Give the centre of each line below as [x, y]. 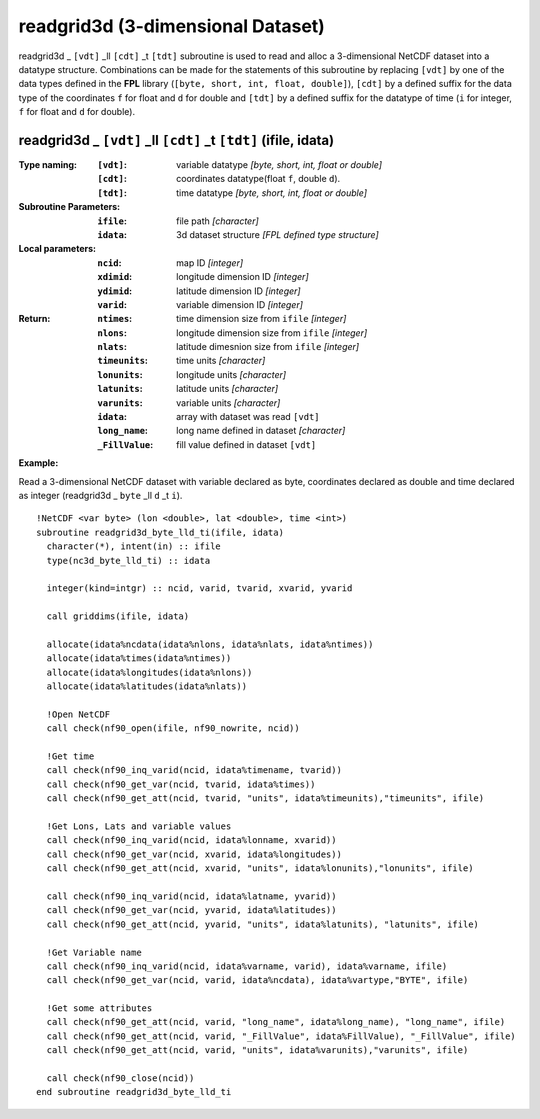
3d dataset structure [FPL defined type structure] [277, 234]
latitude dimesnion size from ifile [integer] [268, 347]
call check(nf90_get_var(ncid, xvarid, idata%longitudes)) [194, 854]
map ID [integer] [210, 262]
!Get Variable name [94, 952]
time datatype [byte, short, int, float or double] [271, 192]
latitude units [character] [227, 389]
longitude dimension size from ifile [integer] [272, 332]
